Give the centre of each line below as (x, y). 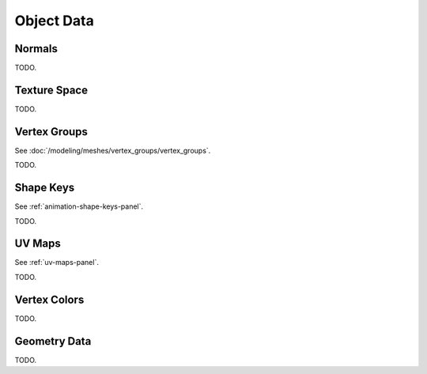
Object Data (54, 21)
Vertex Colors (49, 299)
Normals (36, 49)
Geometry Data (53, 341)
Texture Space (51, 90)
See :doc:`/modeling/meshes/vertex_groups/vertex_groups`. (113, 150)
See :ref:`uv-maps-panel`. (57, 263)
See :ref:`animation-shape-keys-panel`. (79, 206)
